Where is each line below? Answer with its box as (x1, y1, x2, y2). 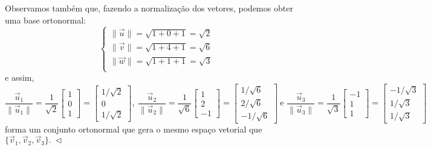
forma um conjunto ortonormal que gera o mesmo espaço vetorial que (5, 122, 262, 135)
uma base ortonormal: (5, 13, 86, 26)
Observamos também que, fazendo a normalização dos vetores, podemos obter (5, 2, 293, 14)
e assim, (5, 71, 34, 84)
